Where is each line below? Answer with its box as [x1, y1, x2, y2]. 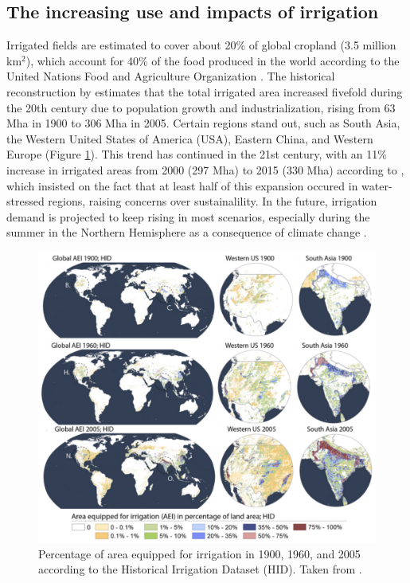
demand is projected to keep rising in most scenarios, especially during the [6, 208, 370, 225]
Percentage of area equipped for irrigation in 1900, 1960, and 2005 [38, 545, 361, 561]
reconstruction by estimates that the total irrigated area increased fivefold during [6, 83, 403, 100]
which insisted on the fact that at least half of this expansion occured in [6, 177, 358, 194]
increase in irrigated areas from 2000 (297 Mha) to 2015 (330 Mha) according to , [6, 161, 404, 178]
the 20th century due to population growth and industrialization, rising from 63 [6, 99, 396, 115]
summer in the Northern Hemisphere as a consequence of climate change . [6, 224, 367, 241]
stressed [6, 193, 45, 209]
